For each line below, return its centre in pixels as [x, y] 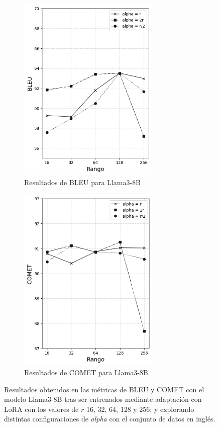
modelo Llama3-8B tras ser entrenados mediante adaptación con [103, 399]
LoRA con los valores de [41, 409]
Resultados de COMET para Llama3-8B [86, 372]
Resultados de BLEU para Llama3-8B [82, 182]
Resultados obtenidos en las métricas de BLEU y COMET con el [104, 389]
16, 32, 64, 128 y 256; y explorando [140, 409]
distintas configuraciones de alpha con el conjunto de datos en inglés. [110, 419]
